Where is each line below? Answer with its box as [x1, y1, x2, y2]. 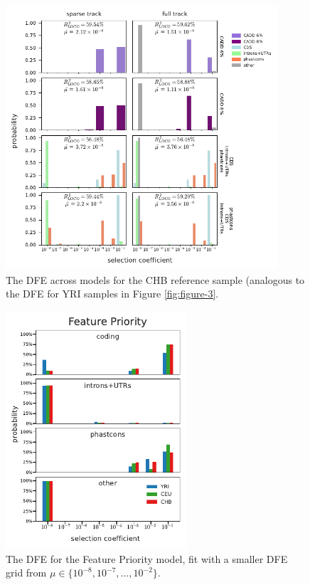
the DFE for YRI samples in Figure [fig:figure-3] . [6, 286, 219, 301]
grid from [6, 565, 47, 580]
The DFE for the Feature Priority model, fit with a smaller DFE [6, 551, 288, 566]
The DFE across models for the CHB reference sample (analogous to [6, 272, 305, 287]
